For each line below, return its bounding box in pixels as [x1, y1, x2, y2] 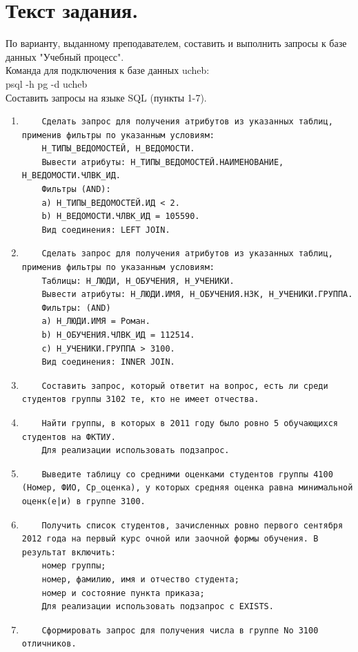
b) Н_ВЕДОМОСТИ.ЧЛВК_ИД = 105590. [41, 211, 200, 222]
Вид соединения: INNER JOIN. [41, 357, 175, 367]
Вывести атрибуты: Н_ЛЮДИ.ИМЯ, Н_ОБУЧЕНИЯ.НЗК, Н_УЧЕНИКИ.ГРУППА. [41, 289, 353, 300]
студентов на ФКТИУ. [21, 432, 116, 442]
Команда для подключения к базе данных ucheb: [6, 63, 210, 77]
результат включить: [21, 547, 116, 557]
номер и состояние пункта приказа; [41, 588, 205, 598]
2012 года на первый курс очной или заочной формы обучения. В [21, 534, 319, 544]
